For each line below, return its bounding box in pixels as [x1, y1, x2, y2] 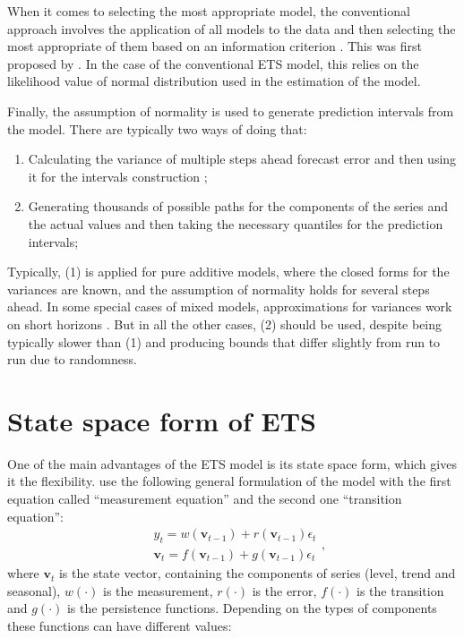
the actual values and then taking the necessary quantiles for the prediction [28, 214, 443, 233]
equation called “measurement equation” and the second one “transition [7, 489, 402, 507]
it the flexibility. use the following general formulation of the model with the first [7, 472, 451, 490]
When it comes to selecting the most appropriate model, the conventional [7, 2, 410, 20]
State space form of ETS [7, 402, 316, 438]
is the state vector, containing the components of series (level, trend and [58, 564, 456, 583]
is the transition [357, 581, 444, 600]
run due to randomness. [7, 350, 137, 369]
